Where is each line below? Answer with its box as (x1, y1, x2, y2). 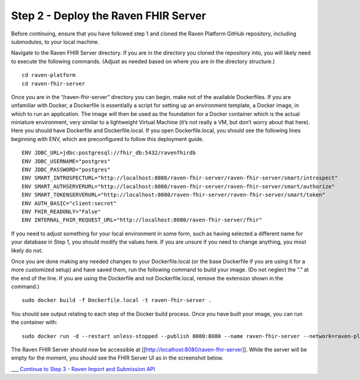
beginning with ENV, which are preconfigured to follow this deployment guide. (11, 135, 204, 142)
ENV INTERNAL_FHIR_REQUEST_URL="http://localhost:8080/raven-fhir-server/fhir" (22, 217, 262, 223)
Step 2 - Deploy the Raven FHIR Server (11, 9, 206, 22)
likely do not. (11, 247, 43, 254)
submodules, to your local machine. (11, 38, 100, 45)
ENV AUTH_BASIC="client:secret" (22, 200, 117, 207)
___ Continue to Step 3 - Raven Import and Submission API (11, 365, 155, 372)
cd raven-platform (22, 72, 76, 79)
